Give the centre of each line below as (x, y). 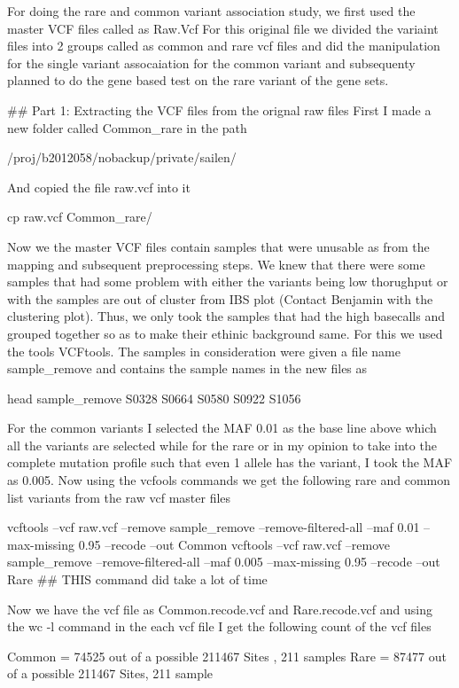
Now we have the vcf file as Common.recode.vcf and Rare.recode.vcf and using (220, 609)
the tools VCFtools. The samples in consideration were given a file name (204, 351)
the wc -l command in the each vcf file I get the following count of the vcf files (219, 626)
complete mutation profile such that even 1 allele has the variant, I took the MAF (230, 462)
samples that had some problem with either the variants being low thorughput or (228, 281)
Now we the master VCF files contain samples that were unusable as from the (218, 246)
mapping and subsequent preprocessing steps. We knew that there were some (216, 264)
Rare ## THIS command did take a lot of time (137, 579)
